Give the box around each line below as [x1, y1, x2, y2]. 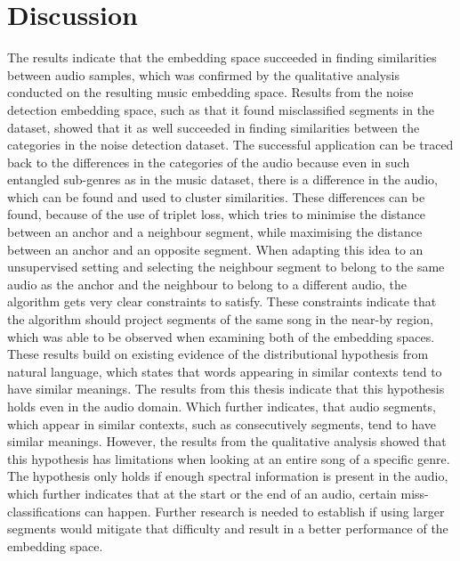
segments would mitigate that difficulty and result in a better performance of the [7, 519, 448, 538]
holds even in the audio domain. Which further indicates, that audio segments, [7, 397, 436, 415]
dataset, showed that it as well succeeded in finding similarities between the [7, 118, 420, 136]
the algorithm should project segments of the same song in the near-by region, [7, 310, 433, 329]
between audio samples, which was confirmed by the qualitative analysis [7, 65, 400, 84]
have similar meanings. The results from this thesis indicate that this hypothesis [7, 379, 445, 398]
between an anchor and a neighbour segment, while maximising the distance [7, 223, 423, 241]
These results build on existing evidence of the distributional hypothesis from [7, 345, 429, 363]
